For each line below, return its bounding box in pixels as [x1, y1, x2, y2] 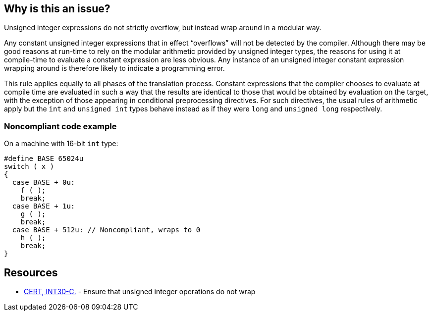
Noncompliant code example [4, 121, 117, 131]
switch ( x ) [4, 162, 54, 171]
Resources [4, 266, 58, 279]
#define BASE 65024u [4, 155, 84, 163]
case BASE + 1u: [12, 202, 75, 210]
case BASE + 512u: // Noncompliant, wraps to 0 [12, 226, 201, 234]
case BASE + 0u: [12, 178, 75, 187]
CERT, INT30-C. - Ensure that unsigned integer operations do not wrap [24, 287, 256, 296]
